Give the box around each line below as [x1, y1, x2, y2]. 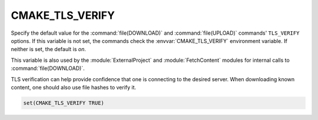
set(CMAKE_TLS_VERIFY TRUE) [23, 99, 104, 106]
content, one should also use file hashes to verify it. [11, 84, 137, 91]
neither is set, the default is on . [11, 46, 87, 53]
